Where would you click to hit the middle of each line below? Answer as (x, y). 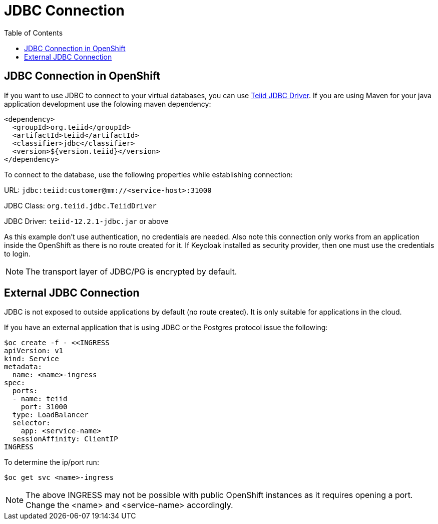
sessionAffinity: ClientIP (65, 439)
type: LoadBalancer (50, 415)
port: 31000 (44, 407)
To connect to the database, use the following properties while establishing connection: (148, 174)
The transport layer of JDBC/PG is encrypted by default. (131, 271)
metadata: (23, 367)
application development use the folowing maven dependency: (108, 104)
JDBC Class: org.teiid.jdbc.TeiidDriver (80, 205)
